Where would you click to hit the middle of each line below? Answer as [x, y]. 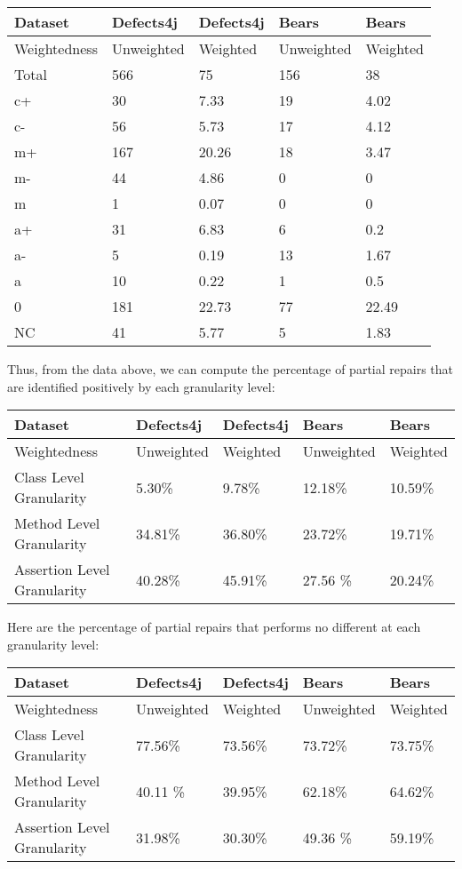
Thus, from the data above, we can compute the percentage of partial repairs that [230, 369]
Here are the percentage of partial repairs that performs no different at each [214, 627]
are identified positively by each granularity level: [141, 386]
